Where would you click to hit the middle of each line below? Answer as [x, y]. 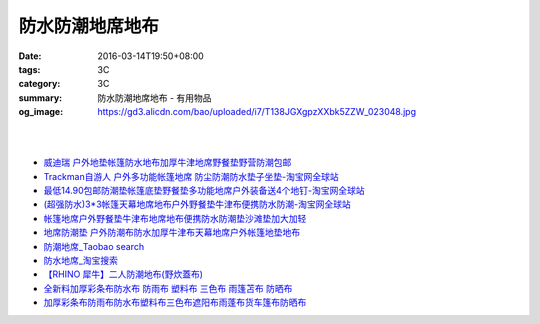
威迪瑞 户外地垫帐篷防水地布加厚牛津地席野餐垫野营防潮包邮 [167, 162]
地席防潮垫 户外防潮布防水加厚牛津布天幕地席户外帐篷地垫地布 [171, 232]
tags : [29, 69]
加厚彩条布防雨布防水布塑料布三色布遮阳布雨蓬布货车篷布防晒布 [175, 302]
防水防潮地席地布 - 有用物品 [154, 97]
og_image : [41, 112]
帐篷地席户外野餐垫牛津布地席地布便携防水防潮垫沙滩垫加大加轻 [175, 218]
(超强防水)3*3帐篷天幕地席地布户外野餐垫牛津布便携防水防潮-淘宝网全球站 [197, 204]
